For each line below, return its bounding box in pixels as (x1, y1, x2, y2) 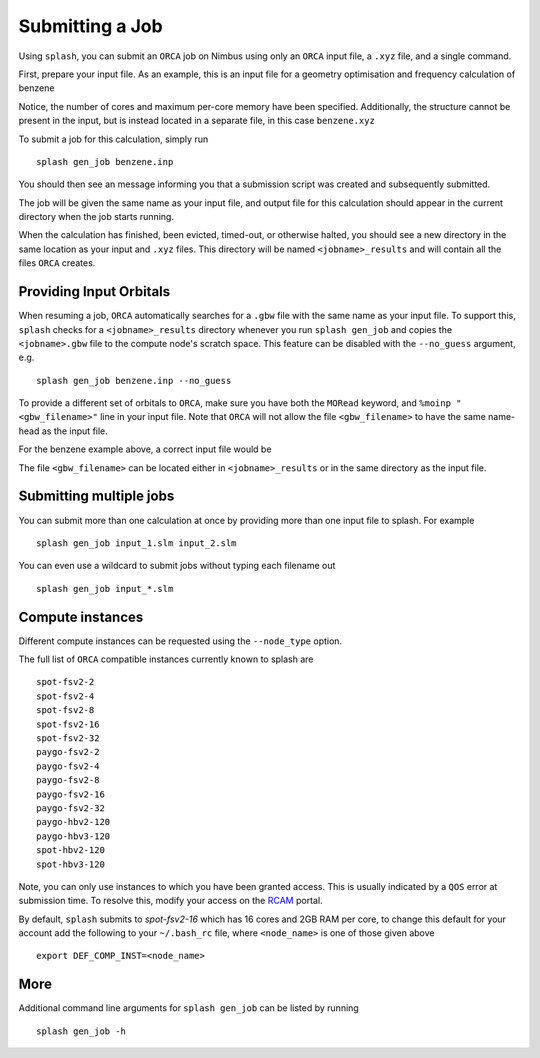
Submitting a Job (18, 15, 164, 37)
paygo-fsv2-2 (36, 746, 100, 758)
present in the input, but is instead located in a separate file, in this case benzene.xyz (18, 115, 375, 127)
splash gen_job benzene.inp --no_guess (36, 375, 232, 386)
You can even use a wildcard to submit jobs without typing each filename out (18, 560, 336, 572)
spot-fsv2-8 (36, 705, 95, 716)
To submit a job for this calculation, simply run (18, 133, 209, 145)
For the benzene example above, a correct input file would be (18, 443, 272, 455)
